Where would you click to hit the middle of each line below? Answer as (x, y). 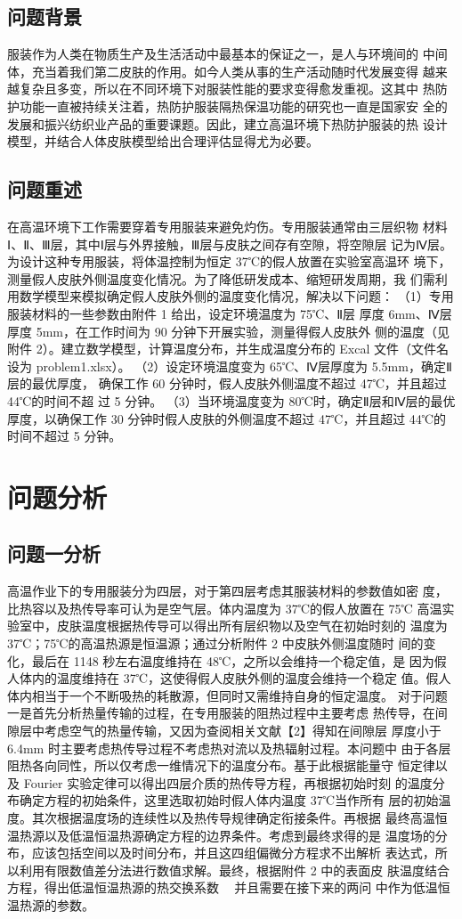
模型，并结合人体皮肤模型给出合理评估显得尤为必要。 (163, 141)
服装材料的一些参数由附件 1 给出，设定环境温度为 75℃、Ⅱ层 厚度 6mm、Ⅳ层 (230, 313)
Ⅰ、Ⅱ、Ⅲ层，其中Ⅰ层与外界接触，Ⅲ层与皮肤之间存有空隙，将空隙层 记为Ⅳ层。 (230, 244)
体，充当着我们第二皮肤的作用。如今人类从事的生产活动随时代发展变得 (213, 71)
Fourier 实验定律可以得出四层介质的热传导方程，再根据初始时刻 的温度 (228, 782)
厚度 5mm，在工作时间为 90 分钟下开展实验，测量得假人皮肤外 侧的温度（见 (228, 331)
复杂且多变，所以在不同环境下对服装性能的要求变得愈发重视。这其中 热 (227, 89)
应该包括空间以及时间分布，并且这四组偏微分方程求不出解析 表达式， (233, 853)
